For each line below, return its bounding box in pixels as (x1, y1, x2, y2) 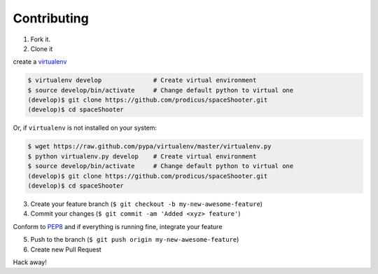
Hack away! (13, 258, 47, 266)
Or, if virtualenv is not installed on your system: (13, 123, 157, 132)
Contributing (13, 11, 89, 26)
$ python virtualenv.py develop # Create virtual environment (27, 152, 257, 160)
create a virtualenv (13, 57, 67, 66)
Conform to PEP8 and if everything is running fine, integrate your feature (13, 222, 223, 231)
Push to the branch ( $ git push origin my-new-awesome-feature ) (30, 235, 239, 244)
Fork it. (30, 35, 51, 43)
